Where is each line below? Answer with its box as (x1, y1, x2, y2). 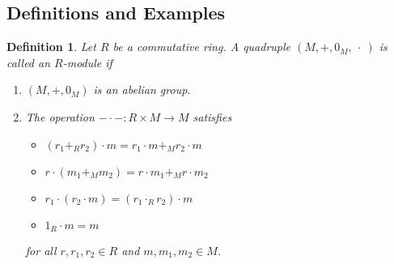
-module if (62, 53, 112, 70)
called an (6, 53, 51, 70)
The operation (25, 108, 95, 125)
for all (25, 242, 57, 259)
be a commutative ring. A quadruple (112, 38, 290, 55)
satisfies (193, 108, 232, 125)
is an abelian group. (93, 81, 191, 98)
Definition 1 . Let (6, 38, 96, 55)
